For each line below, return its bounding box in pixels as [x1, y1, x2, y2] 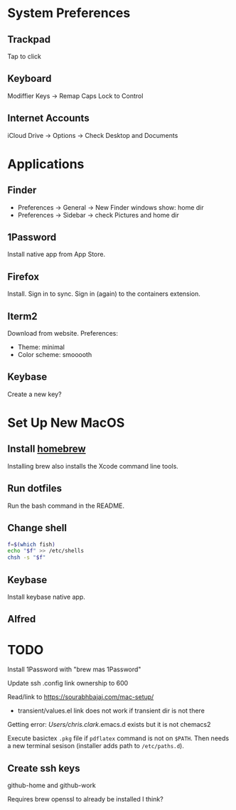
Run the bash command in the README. [7, 501, 125, 510]
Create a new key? [7, 390, 62, 398]
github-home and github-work [7, 781, 96, 790]
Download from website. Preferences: [7, 329, 119, 338]
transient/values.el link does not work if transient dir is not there [17, 706, 205, 715]
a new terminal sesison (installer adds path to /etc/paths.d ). [7, 742, 185, 750]
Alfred [7, 613, 36, 625]
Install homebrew [7, 443, 87, 455]
